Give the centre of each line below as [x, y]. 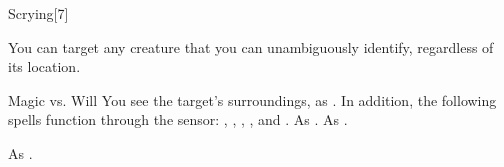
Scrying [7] [38, 13]
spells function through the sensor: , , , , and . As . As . [178, 119]
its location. [44, 66]
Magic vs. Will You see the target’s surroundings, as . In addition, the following [252, 99]
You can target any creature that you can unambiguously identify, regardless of [251, 46]
